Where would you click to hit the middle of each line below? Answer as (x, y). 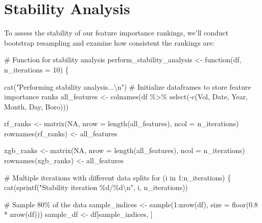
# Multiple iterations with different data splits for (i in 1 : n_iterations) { (118, 177)
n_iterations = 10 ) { (37, 69)
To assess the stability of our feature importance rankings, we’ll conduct (116, 33)
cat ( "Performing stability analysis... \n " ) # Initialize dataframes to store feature (128, 86)
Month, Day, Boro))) (36, 106)
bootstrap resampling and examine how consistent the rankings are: (109, 42)
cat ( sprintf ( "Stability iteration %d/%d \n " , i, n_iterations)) (96, 187)
